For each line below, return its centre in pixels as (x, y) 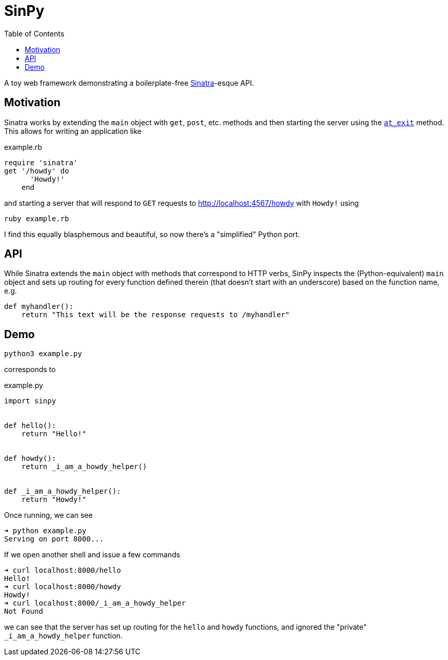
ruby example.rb (37, 218)
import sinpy (30, 401)
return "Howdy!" (54, 500)
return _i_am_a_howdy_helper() (84, 467)
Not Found (24, 612)
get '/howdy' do (37, 171)
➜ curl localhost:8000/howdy (63, 587)
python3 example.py (43, 354)
